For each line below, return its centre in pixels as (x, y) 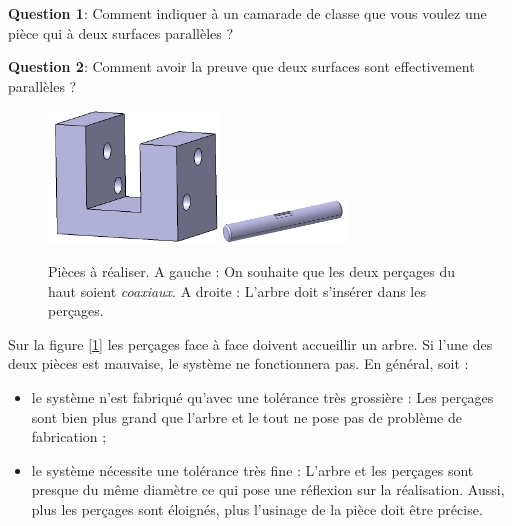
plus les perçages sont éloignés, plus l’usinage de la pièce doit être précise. (257, 508)
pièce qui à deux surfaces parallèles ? (121, 32)
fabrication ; (69, 436)
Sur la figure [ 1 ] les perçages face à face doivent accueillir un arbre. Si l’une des (250, 343)
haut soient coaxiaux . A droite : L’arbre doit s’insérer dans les (237, 290)
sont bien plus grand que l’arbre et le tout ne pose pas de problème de (246, 416)
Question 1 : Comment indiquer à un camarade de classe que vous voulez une (247, 13)
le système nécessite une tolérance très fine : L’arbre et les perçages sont (252, 469)
